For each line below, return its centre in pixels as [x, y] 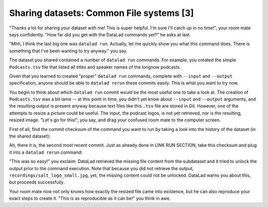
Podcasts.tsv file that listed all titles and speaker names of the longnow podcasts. [95, 67]
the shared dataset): [30, 136]
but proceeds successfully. [37, 182]
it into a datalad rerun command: [46, 152]
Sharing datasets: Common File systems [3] [101, 13]
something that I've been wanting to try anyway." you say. [68, 51]
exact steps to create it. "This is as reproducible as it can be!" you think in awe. [90, 199]
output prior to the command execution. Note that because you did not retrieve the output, [101, 168]
